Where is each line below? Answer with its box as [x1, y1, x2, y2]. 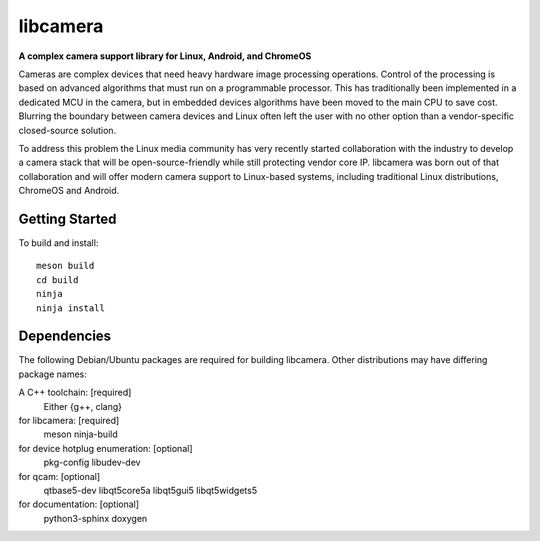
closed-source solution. [18, 124, 117, 136]
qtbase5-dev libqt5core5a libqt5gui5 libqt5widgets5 [43, 484, 258, 496]
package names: [18, 368, 87, 380]
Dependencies [18, 328, 112, 345]
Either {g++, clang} [43, 400, 123, 412]
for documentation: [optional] [18, 498, 140, 510]
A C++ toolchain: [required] [18, 386, 132, 399]
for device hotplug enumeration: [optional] [18, 442, 193, 454]
